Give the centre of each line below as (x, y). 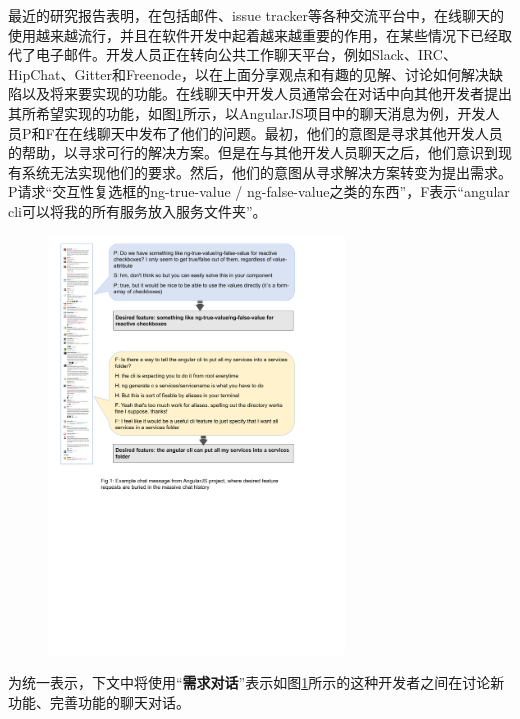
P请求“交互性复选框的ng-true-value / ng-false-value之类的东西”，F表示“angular (259, 191)
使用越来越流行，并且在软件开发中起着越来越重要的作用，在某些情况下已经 (253, 34)
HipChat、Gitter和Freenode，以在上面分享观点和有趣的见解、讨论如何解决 (249, 73)
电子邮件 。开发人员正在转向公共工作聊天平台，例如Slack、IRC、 (246, 54)
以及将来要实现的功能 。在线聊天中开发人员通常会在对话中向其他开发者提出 (266, 93)
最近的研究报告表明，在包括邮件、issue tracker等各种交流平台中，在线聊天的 (256, 15)
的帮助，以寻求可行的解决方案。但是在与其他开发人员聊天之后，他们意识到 (253, 152)
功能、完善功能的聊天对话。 (99, 702)
